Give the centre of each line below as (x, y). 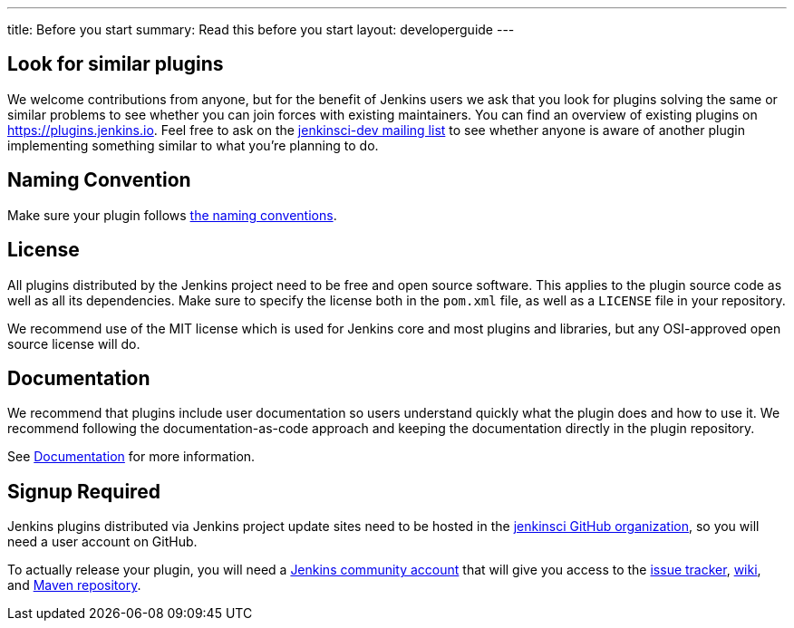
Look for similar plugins (116, 64)
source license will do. (74, 343)
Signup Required (84, 491)
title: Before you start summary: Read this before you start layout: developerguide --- (261, 29)
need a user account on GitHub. (102, 542)
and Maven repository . (74, 585)
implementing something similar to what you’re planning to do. (193, 145)
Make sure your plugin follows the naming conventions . (172, 215)
